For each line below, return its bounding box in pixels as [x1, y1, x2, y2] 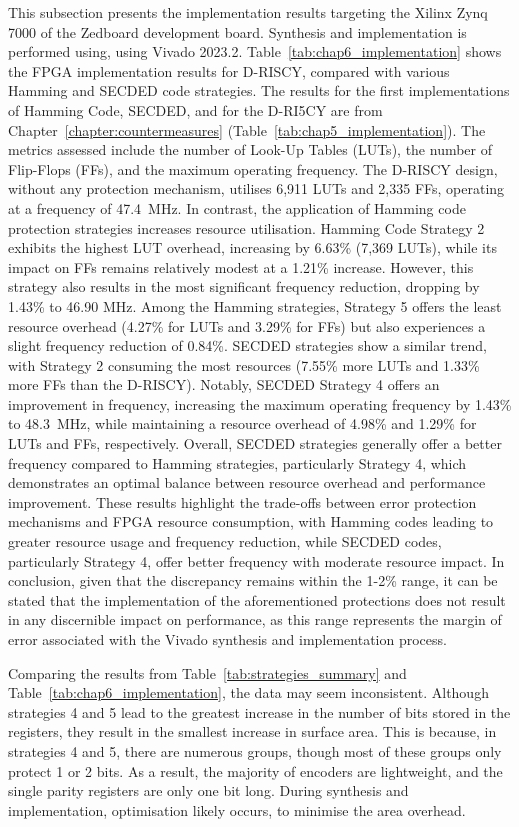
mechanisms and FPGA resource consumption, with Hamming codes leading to [8, 511, 494, 532]
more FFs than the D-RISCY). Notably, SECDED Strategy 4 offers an [8, 374, 440, 395]
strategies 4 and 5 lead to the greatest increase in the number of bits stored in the [8, 701, 511, 722]
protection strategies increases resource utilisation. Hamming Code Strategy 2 [8, 217, 485, 238]
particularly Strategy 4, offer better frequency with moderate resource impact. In [8, 550, 505, 571]
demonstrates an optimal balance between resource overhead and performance [8, 472, 486, 493]
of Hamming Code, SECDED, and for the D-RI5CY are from [8, 99, 383, 120]
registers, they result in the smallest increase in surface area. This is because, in [8, 721, 497, 742]
